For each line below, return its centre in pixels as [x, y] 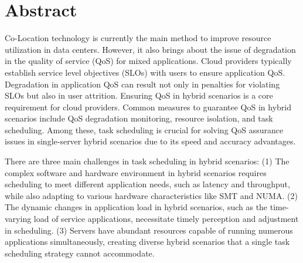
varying [18, 219]
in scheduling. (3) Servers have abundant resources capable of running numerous [149, 230]
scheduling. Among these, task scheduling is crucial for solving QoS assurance [144, 129]
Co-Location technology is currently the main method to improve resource [138, 38]
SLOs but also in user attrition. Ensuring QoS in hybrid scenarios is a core [139, 95]
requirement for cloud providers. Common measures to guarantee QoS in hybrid [148, 107]
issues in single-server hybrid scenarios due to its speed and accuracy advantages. [150, 141]
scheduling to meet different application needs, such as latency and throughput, [147, 184]
